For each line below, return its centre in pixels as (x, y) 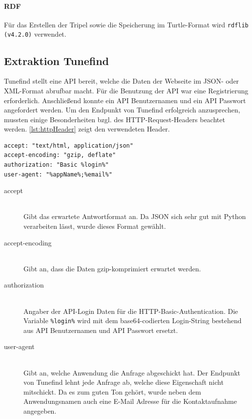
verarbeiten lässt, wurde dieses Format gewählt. (95, 226)
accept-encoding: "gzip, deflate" (60, 155)
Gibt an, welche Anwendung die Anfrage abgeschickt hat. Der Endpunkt (132, 372)
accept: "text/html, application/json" (69, 145)
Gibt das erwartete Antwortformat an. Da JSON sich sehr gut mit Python (135, 216)
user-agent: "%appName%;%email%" (58, 174)
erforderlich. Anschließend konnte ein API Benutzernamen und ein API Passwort (125, 100)
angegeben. (40, 411)
